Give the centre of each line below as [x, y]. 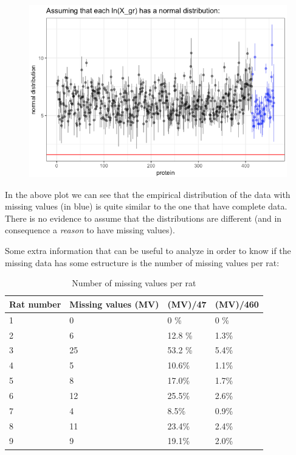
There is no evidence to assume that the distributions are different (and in [143, 218]
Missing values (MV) [114, 304]
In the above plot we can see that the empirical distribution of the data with [148, 194]
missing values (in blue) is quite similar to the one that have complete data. [146, 206]
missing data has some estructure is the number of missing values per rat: [142, 262]
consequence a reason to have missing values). [90, 230]
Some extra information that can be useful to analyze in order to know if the [148, 251]
